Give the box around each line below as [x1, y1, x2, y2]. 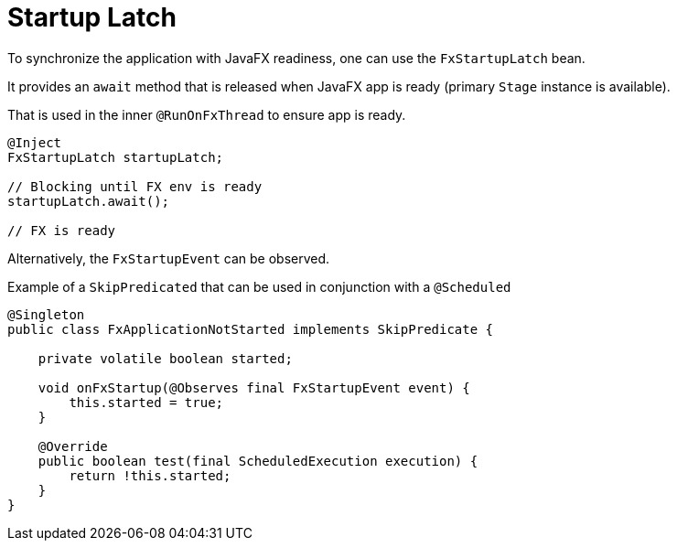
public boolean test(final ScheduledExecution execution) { [38, 453, 478, 468]
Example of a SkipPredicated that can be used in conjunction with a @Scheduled [7, 278, 511, 295]
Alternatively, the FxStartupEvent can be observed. [7, 250, 330, 266]
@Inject [7, 134, 62, 150]
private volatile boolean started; [38, 350, 293, 366]
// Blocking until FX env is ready [7, 178, 263, 194]
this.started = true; [69, 394, 224, 410]
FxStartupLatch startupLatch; [7, 149, 224, 165]
